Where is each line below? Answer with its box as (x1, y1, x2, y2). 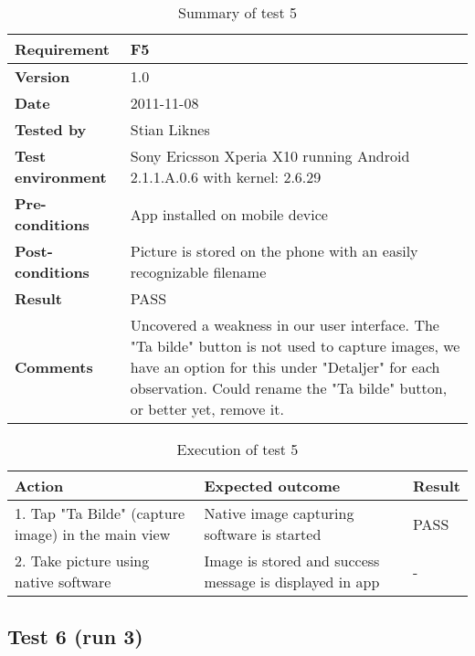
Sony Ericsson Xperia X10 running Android (130, 145, 410, 166)
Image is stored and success (204, 550, 380, 571)
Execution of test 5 (176, 439, 299, 460)
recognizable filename (130, 261, 267, 282)
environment (15, 166, 107, 187)
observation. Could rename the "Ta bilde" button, (130, 377, 448, 398)
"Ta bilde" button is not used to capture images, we (130, 335, 460, 356)
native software (15, 571, 111, 592)
